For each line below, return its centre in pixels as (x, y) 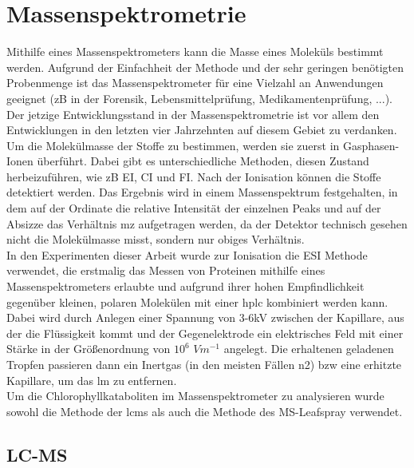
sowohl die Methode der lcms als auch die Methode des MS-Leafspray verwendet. (205, 411)
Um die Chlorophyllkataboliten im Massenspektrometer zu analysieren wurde (195, 396)
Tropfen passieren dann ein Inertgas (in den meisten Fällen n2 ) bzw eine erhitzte (204, 364)
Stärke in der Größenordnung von (89, 349)
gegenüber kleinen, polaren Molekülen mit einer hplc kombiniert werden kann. (197, 301)
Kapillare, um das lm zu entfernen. (92, 380)
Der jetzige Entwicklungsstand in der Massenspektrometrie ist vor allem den (193, 114)
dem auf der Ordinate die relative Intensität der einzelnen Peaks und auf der (194, 208)
